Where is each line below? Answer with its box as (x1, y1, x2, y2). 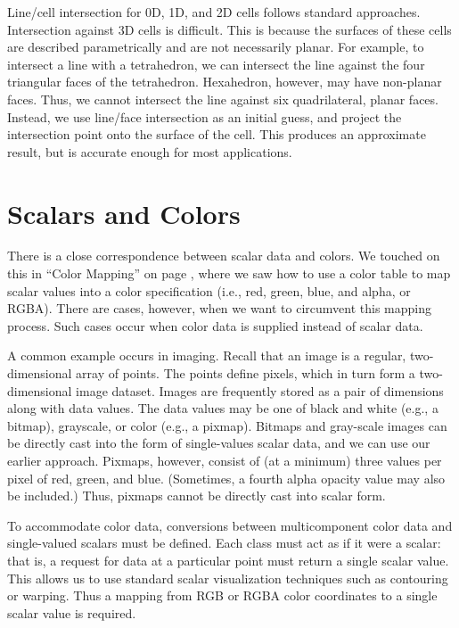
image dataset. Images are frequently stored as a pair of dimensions (76, 381, 444, 400)
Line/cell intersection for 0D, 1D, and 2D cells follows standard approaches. (7, 3, 421, 21)
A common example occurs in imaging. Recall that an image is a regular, (7, 346, 406, 365)
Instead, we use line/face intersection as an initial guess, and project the (7, 107, 402, 126)
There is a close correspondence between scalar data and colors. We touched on (7, 246, 440, 265)
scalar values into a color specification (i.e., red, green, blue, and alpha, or (7, 281, 411, 300)
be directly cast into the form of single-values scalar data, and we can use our (7, 434, 430, 452)
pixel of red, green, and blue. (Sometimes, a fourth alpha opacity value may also (7, 468, 446, 487)
